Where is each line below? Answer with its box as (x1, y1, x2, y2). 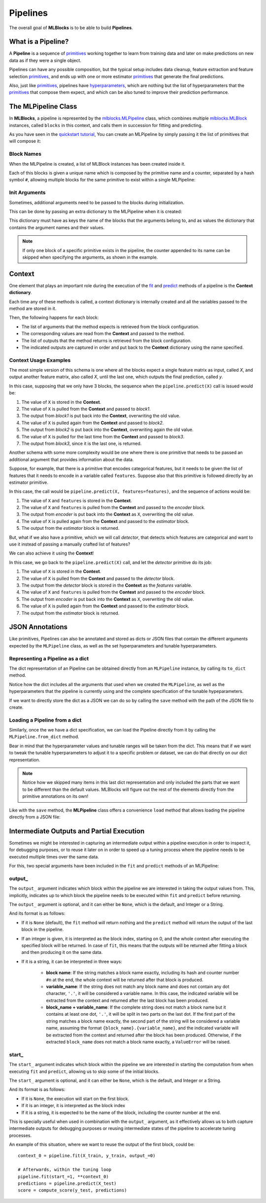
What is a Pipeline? (9, 38, 69, 46)
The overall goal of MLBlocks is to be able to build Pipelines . (9, 25, 133, 31)
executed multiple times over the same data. (9, 854, 100, 859)
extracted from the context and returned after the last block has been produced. (46, 997, 209, 1003)
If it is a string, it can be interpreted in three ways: (21, 958, 123, 964)
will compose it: (9, 138, 41, 144)
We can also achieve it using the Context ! (9, 550, 94, 556)
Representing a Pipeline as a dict (9, 655, 89, 662)
